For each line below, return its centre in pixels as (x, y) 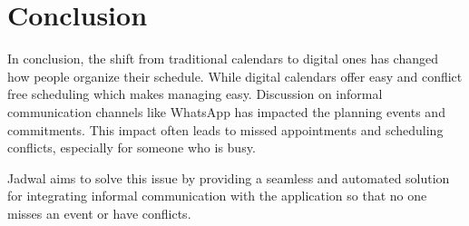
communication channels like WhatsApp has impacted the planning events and (226, 111)
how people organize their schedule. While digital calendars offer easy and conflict (235, 76)
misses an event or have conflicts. (99, 213)
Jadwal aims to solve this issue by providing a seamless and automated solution (229, 177)
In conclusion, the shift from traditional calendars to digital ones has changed (223, 59)
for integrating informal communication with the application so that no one (217, 196)
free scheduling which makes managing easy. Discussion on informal (195, 94)
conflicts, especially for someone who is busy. (132, 147)
